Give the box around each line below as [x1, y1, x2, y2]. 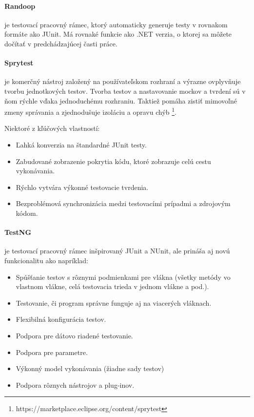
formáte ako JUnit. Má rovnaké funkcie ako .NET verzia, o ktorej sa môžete [4, 29, 232, 39]
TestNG [4, 227, 32, 237]
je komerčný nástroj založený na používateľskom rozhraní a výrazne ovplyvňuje [4, 76, 241, 86]
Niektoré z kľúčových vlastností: [4, 123, 100, 133]
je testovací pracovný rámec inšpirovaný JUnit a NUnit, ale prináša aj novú [4, 246, 230, 256]
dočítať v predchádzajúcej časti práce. [4, 38, 117, 48]
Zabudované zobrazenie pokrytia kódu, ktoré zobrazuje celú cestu [16, 156, 211, 166]
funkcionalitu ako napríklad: [4, 255, 88, 265]
